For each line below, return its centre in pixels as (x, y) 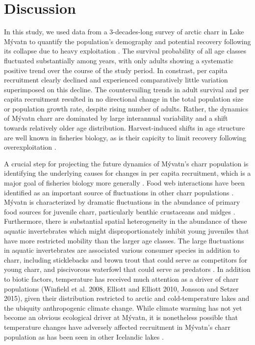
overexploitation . (30, 147)
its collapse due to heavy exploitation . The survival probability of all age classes (125, 51)
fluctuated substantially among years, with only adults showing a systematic (119, 60)
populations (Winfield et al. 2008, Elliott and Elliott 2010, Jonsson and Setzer (121, 288)
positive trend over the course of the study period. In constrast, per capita (116, 70)
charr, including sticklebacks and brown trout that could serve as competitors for (126, 259)
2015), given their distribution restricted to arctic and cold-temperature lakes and (127, 298)
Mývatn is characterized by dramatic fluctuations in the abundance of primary (122, 202)
